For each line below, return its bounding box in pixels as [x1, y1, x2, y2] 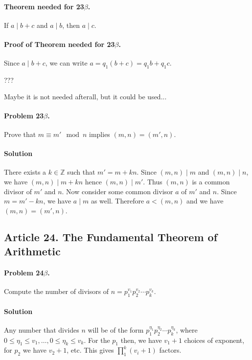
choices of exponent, [184, 335, 245, 345]
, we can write [45, 58, 88, 68]
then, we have [120, 335, 162, 345]
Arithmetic [4, 244, 61, 259]
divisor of [4, 186, 32, 196]
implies [89, 129, 110, 139]
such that [67, 167, 95, 177]
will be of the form [88, 324, 144, 335]
